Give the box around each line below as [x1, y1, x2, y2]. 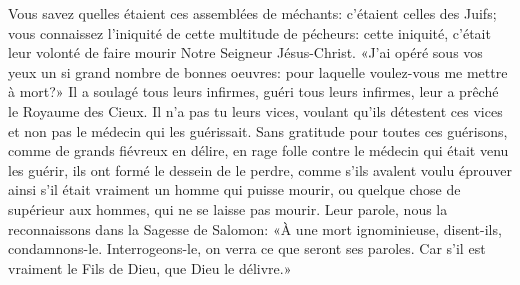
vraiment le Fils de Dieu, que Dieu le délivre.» [8, 257, 292, 278]
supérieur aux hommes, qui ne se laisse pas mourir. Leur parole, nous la [8, 198, 448, 219]
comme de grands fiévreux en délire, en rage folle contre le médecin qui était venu [8, 140, 509, 161]
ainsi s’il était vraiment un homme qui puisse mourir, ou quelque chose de [8, 179, 461, 200]
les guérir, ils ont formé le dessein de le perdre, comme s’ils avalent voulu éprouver [8, 159, 512, 180]
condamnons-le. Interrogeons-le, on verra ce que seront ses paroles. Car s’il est [8, 238, 486, 259]
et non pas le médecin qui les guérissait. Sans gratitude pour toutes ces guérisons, [8, 120, 508, 141]
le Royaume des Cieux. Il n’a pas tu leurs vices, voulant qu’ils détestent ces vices [8, 100, 503, 121]
